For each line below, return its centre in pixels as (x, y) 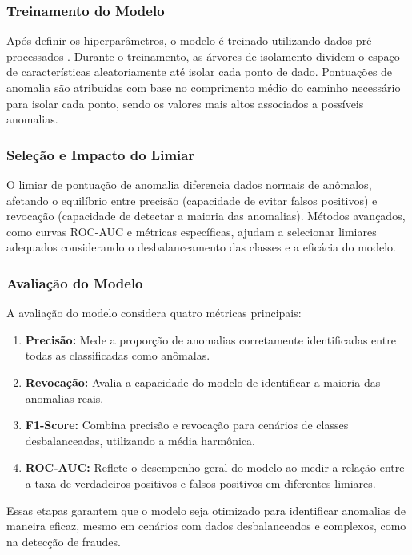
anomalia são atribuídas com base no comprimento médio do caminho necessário (204, 87)
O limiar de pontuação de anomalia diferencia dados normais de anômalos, (189, 184)
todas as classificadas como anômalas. (118, 355)
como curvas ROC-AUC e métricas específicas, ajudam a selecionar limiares (192, 231)
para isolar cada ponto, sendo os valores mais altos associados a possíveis (185, 103)
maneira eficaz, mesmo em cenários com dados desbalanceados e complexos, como (206, 526)
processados (35, 56)
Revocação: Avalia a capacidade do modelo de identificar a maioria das (203, 382)
